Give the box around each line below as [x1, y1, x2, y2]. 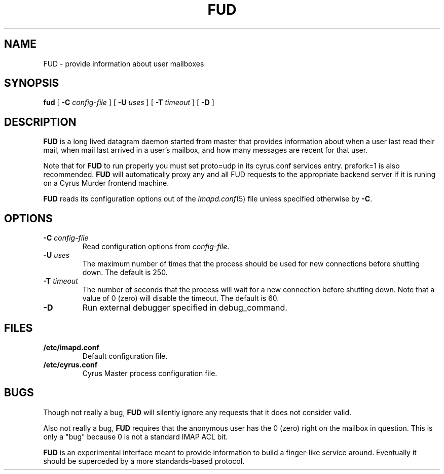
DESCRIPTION [4, 115, 77, 128]
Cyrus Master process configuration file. [82, 368, 217, 378]
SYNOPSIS [4, 77, 59, 90]
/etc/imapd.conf [43, 343, 99, 352]
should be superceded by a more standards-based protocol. [43, 456, 245, 465]
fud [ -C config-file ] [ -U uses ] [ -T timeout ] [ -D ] [43, 98, 214, 107]
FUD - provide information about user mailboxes [43, 59, 204, 68]
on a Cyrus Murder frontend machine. [43, 179, 169, 188]
